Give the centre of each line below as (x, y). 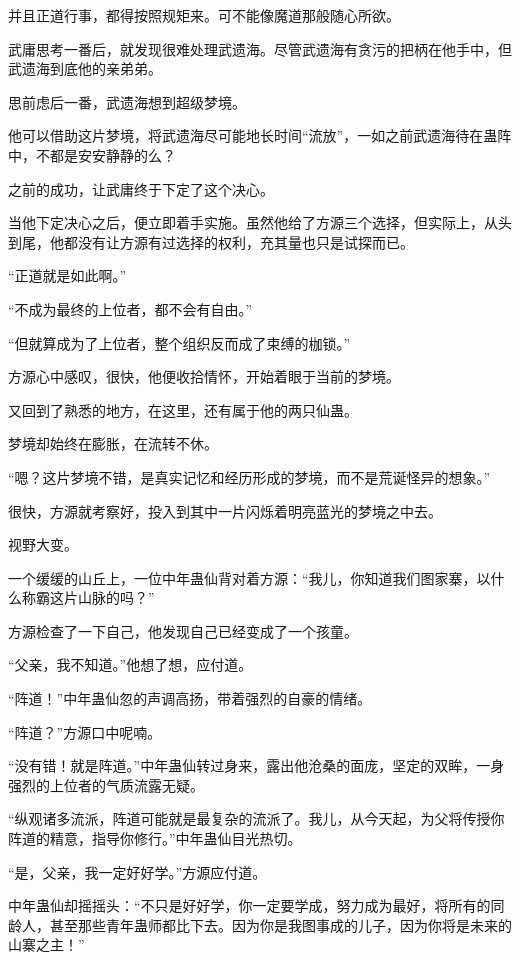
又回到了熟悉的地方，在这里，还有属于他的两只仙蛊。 (183, 409)
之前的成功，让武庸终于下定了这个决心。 (141, 188)
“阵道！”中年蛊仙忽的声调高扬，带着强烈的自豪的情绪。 (190, 698)
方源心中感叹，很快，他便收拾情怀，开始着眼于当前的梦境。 (204, 376)
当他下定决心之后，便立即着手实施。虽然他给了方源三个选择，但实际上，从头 (260, 222)
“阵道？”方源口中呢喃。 (85, 731)
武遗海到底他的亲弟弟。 (85, 68)
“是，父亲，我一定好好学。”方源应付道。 (137, 871)
